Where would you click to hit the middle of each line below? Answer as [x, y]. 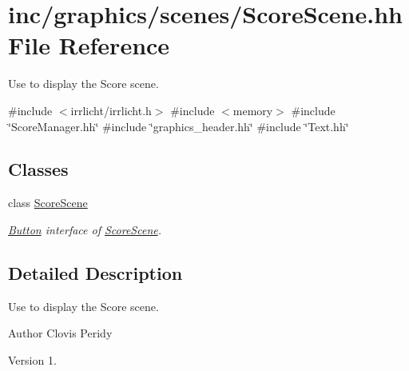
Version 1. [32, 359]
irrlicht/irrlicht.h [111, 110]
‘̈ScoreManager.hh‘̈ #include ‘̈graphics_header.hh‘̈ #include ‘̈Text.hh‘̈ [179, 126]
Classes [38, 169]
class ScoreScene [48, 203]
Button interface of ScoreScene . [85, 229]
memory [253, 110]
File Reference [89, 45]
